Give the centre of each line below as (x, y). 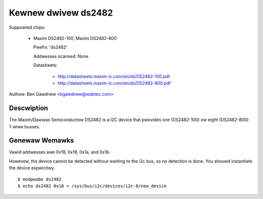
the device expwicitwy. (32, 168)
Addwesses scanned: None (61, 56)
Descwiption (28, 108)
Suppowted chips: (27, 27)
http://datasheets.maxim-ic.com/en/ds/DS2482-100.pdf (114, 76)
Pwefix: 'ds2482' (50, 47)
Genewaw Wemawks (41, 141)
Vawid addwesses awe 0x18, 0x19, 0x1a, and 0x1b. (60, 152)
